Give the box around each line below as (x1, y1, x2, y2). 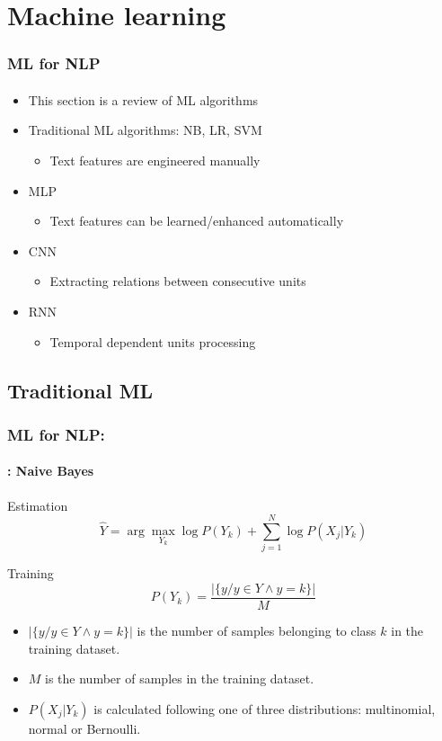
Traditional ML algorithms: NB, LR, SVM (28, 121, 262, 139)
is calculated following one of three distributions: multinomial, (93, 699, 436, 718)
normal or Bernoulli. (28, 719, 141, 737)
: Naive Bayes (7, 461, 94, 480)
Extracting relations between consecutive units (49, 272, 306, 290)
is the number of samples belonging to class (137, 620, 376, 639)
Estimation (7, 495, 68, 514)
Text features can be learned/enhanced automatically (49, 211, 344, 230)
